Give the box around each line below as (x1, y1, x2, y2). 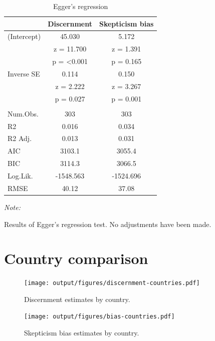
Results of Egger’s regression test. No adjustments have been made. (4, 218, 211, 229)
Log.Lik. (8, 170, 33, 180)
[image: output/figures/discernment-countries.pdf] (24, 279, 200, 287)
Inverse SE (8, 68, 40, 78)
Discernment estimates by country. (24, 293, 130, 304)
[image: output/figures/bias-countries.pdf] (24, 313, 175, 320)
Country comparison (4, 248, 148, 268)
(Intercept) (8, 31, 41, 41)
